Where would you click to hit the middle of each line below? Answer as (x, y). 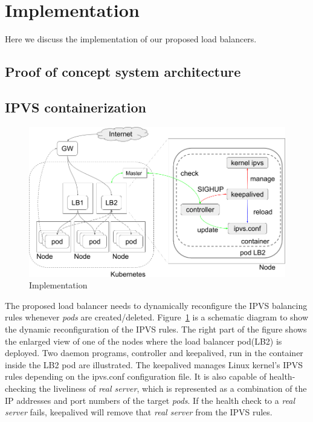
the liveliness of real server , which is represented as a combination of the (173, 388)
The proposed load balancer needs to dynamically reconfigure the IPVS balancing (156, 305)
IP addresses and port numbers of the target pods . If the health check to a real (150, 400)
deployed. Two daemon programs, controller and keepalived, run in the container (154, 353)
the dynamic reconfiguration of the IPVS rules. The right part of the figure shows (156, 329)
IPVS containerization (76, 107)
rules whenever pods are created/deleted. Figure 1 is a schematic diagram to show (157, 317)
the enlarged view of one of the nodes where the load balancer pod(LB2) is (144, 341)
